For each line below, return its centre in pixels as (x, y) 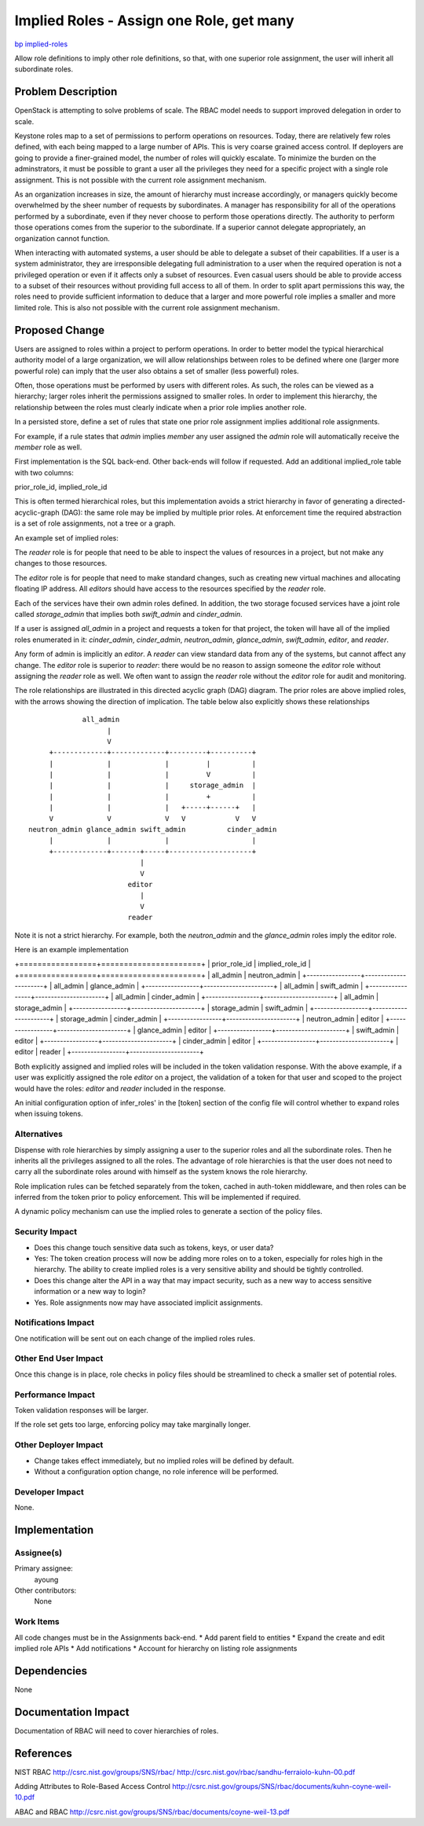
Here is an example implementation (71, 949)
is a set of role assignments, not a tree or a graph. (95, 523)
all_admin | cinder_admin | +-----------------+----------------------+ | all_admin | (247, 997)
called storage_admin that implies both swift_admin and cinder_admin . (128, 614)
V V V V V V (153, 818)
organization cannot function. (62, 238)
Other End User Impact (59, 1358)
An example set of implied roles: (67, 537)
